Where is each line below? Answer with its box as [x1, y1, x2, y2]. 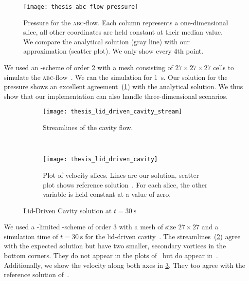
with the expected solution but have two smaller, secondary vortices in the [4, 241, 226, 251]
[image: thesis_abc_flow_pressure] [23, 3, 139, 10]
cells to [213, 62, 234, 73]
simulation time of [4, 231, 58, 241]
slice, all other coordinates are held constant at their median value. [23, 27, 223, 37]
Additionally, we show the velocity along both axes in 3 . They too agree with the [4, 260, 246, 270]
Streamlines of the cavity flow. [43, 122, 133, 132]
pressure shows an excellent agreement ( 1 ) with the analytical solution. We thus [4, 81, 243, 92]
